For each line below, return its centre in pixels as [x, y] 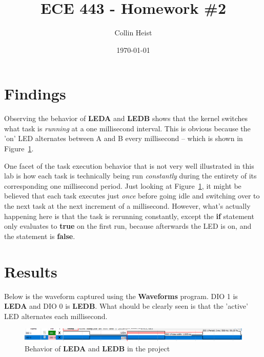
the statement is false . [40, 236]
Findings [35, 94]
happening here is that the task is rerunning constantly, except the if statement [129, 216]
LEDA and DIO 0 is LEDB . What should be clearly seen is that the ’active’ [126, 306]
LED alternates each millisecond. [56, 316]
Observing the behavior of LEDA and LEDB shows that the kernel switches [126, 118]
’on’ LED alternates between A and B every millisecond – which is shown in [124, 138]
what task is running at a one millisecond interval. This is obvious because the [127, 128]
